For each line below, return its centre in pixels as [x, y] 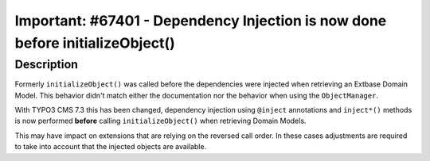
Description [47, 64]
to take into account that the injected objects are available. [111, 147]
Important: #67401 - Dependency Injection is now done [201, 21]
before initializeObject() [95, 43]
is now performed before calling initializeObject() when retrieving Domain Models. [160, 121]
